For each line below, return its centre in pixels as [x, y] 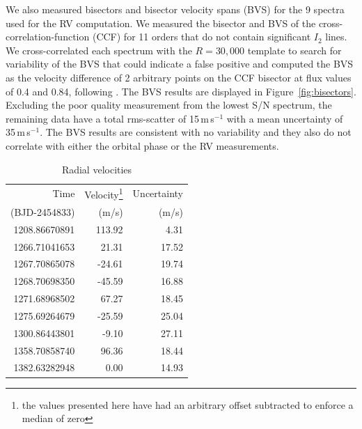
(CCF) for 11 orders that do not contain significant [202, 37]
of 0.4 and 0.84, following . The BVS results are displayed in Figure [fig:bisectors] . [181, 91]
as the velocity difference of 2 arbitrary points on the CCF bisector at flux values [179, 77]
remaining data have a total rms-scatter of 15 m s [110, 118]
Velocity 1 [104, 194]
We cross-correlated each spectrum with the [99, 50]
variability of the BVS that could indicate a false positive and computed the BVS [180, 64]
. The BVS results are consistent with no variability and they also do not [196, 132]
